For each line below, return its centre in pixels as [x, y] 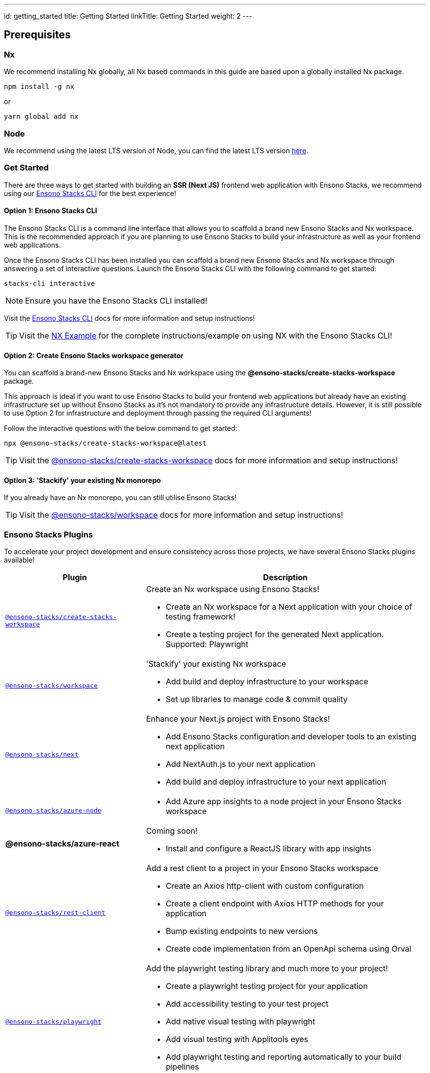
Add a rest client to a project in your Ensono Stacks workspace [262, 868]
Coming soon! [172, 831]
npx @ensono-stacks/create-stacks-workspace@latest [106, 443]
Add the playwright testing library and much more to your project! [267, 969]
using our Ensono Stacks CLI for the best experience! [90, 193]
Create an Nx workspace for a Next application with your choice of [289, 607]
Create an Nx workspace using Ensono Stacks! [233, 589]
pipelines [182, 1067]
